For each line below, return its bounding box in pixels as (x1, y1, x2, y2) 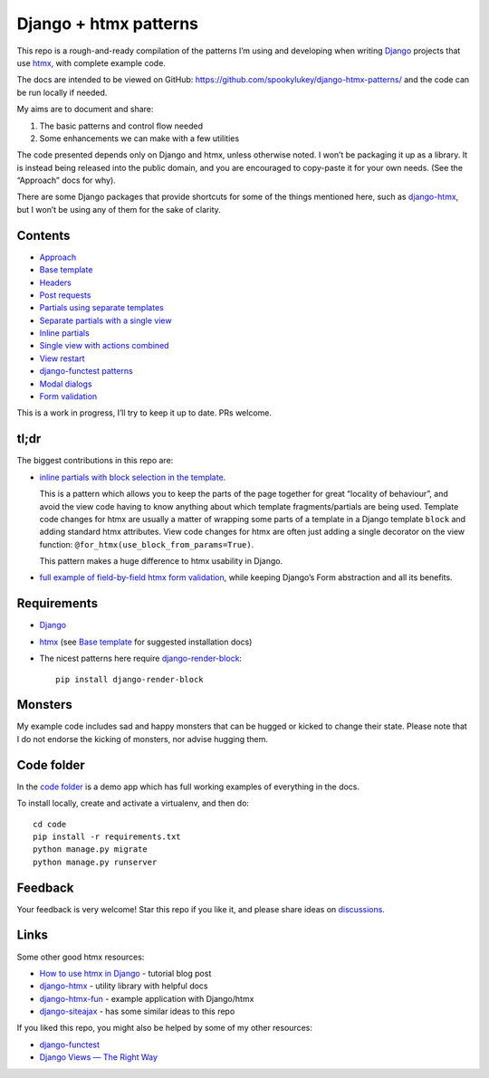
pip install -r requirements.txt (33, 831, 181, 842)
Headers (39, 277, 72, 288)
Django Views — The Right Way (39, 1052, 158, 1063)
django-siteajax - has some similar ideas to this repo (39, 1006, 235, 1017)
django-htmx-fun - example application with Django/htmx (39, 993, 254, 1004)
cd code (33, 819, 67, 829)
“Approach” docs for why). (16, 175, 117, 186)
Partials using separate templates (39, 302, 165, 313)
